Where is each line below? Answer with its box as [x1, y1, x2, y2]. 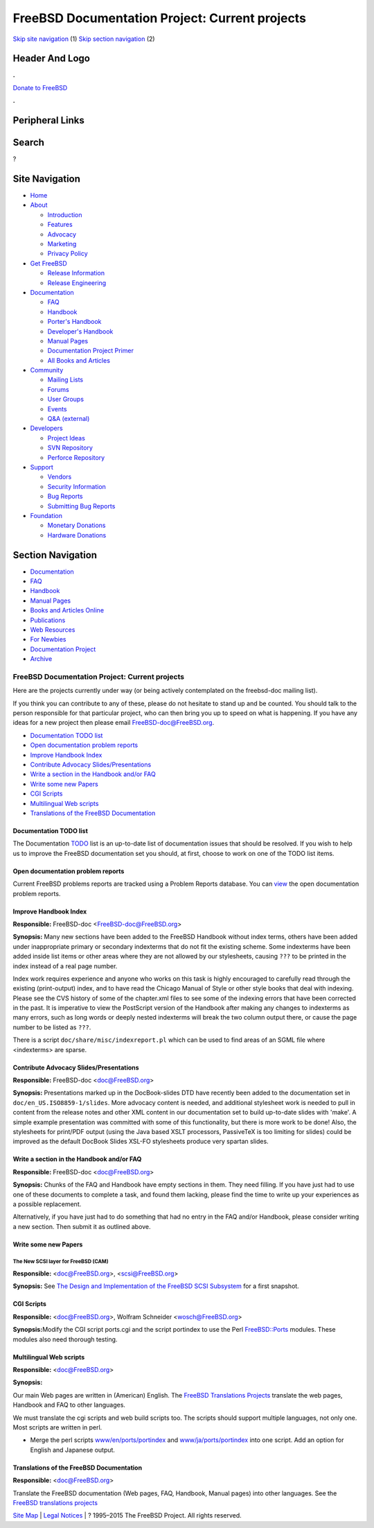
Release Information [47, 269, 105, 277]
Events [47, 404, 67, 413]
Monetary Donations [47, 521, 106, 530]
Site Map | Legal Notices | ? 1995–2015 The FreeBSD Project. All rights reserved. [12, 1511, 242, 1520]
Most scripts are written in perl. [12, 1423, 103, 1432]
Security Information [47, 482, 107, 490]
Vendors [47, 472, 72, 481]
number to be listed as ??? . [12, 1023, 91, 1031]
